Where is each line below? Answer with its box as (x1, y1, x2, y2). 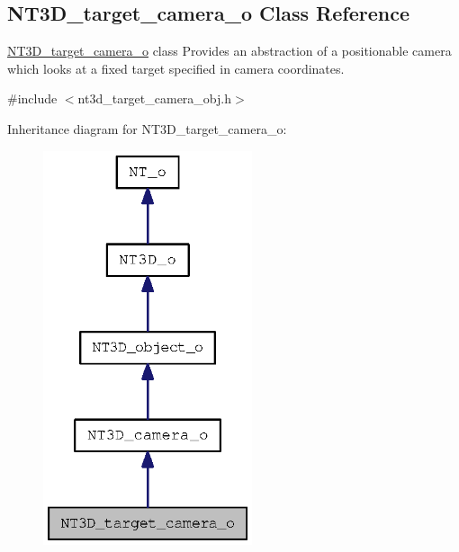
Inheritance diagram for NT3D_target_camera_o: (7, 119, 287, 138)
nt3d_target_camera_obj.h (77, 89, 231, 108)
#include (7, 89, 58, 108)
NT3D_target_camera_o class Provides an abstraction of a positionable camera (7, 41, 452, 60)
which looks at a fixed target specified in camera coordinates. (7, 58, 345, 77)
